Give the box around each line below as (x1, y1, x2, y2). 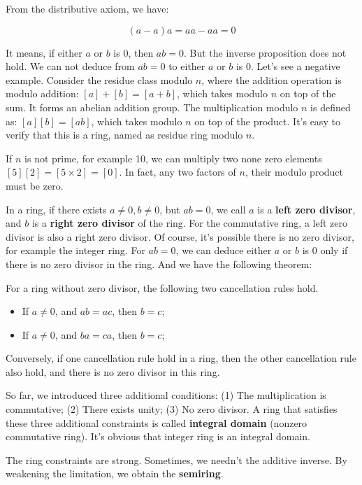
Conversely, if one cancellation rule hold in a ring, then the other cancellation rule (6, 351, 356, 365)
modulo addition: (6, 86, 79, 101)
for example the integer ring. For (6, 243, 145, 258)
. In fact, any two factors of (119, 164, 236, 179)
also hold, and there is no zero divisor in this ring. (6, 364, 220, 379)
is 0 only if (302, 243, 348, 258)
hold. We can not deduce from (6, 59, 135, 73)
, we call (210, 202, 246, 216)
